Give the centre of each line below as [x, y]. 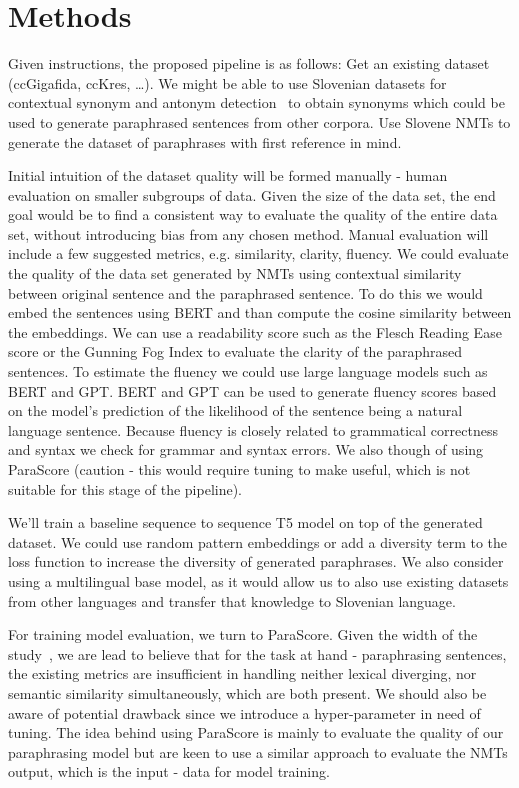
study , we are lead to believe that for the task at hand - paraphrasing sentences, [257, 653]
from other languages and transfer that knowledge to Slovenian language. [232, 600]
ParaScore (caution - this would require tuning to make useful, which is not [239, 469]
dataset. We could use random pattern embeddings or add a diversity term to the [258, 541]
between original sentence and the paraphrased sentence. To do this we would [245, 292]
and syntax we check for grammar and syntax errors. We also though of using [246, 449]
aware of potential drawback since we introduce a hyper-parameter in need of [244, 712]
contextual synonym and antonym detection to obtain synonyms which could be [256, 102]
